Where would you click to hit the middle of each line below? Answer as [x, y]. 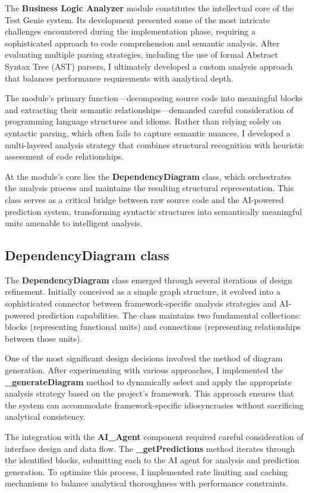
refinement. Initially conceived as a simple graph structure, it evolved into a [143, 291]
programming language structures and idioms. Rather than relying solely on [143, 121]
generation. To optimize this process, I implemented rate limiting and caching [146, 471]
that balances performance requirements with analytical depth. [119, 78]
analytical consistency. [45, 416]
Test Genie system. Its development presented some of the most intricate [137, 19]
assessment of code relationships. [64, 156]
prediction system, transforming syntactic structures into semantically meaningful [154, 211]
